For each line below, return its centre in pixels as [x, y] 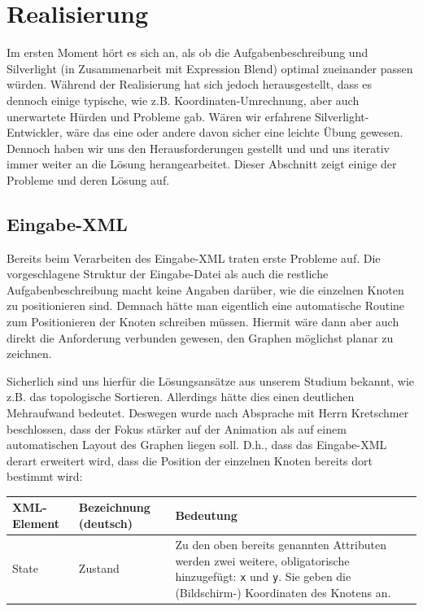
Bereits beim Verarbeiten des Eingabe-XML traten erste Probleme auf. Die [194, 257]
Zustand [99, 568]
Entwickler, [35, 132]
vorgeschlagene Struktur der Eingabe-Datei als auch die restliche [168, 274]
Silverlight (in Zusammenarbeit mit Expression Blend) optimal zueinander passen [210, 68]
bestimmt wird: [45, 476]
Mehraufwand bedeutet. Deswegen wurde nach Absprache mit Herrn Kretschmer [208, 413]
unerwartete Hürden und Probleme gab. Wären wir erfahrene [159, 116]
